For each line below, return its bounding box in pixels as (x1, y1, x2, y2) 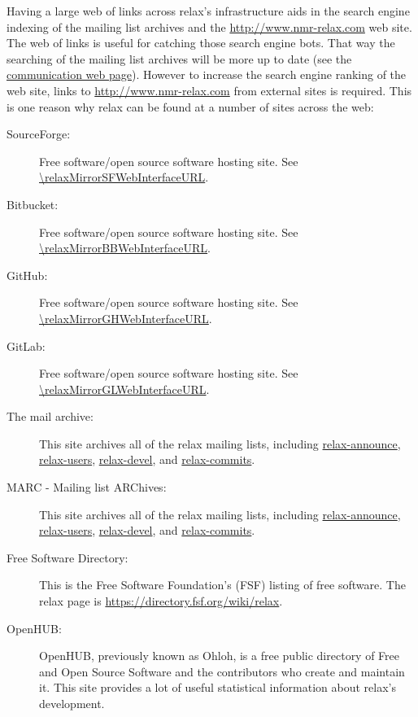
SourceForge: (7, 125, 71, 142)
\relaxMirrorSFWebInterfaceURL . (39, 168, 209, 186)
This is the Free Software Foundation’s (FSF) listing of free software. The (39, 576, 406, 593)
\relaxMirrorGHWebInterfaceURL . (39, 309, 212, 326)
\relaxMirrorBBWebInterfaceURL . (39, 239, 211, 256)
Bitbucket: (7, 195, 59, 212)
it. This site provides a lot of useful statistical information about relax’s (39, 679, 396, 696)
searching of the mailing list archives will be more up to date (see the (7, 50, 352, 67)
